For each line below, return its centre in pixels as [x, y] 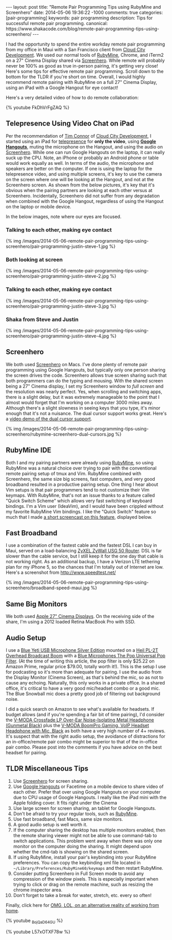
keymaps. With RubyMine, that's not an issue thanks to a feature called [80, 495]
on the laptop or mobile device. [39, 206]
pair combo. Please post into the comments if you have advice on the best [84, 747]
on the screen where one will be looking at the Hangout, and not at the [80, 179]
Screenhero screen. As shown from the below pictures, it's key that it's [80, 185]
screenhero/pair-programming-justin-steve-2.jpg [57, 276]
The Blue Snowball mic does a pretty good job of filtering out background [83, 694]
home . [13, 910]
